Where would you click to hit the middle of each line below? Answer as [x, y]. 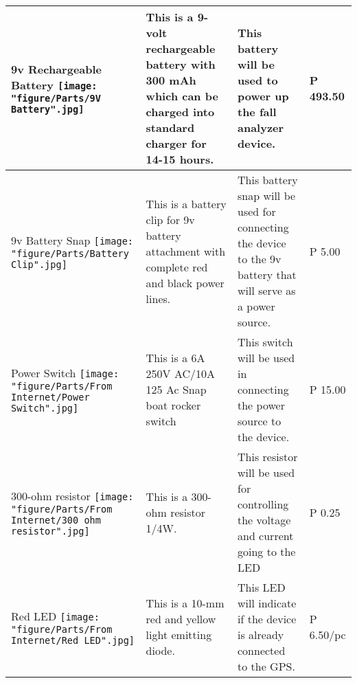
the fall [257, 112]
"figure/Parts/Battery [70, 253]
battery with [181, 64]
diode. [160, 650]
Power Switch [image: [65, 373]
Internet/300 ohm [56, 520]
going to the [266, 551]
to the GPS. [266, 666]
